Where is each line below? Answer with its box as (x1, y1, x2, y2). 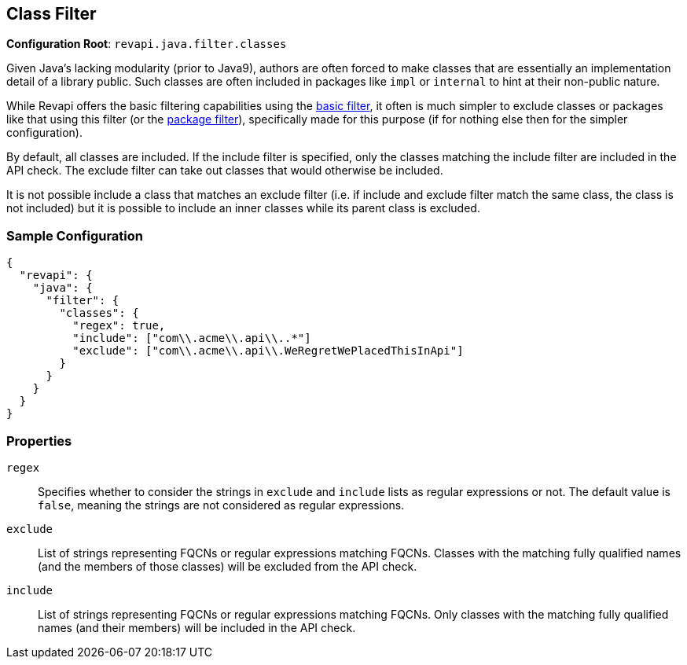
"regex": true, (72, 319, 166, 332)
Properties (6, 432, 72, 449)
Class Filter (6, 4, 97, 24)
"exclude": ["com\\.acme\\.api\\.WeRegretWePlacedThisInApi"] (72, 344, 464, 358)
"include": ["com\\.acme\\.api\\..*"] (72, 332, 311, 345)
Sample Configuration (6, 227, 144, 244)
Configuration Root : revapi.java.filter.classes (6, 37, 287, 51)
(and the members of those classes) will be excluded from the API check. (38, 559, 417, 573)
